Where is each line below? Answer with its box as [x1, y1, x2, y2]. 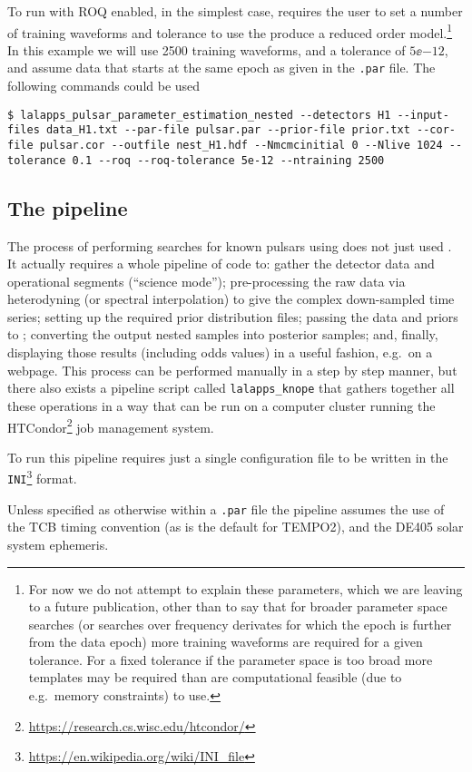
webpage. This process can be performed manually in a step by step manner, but [7, 360, 457, 379]
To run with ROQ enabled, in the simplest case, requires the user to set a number [7, 2, 463, 20]
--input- [397, 108, 449, 122]
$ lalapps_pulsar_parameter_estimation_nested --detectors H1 [7, 108, 391, 122]
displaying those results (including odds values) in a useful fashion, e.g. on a [7, 343, 433, 362]
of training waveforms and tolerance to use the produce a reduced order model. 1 [7, 20, 453, 42]
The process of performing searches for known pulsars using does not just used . [7, 236, 452, 255]
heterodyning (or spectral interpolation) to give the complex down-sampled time [7, 289, 455, 308]
